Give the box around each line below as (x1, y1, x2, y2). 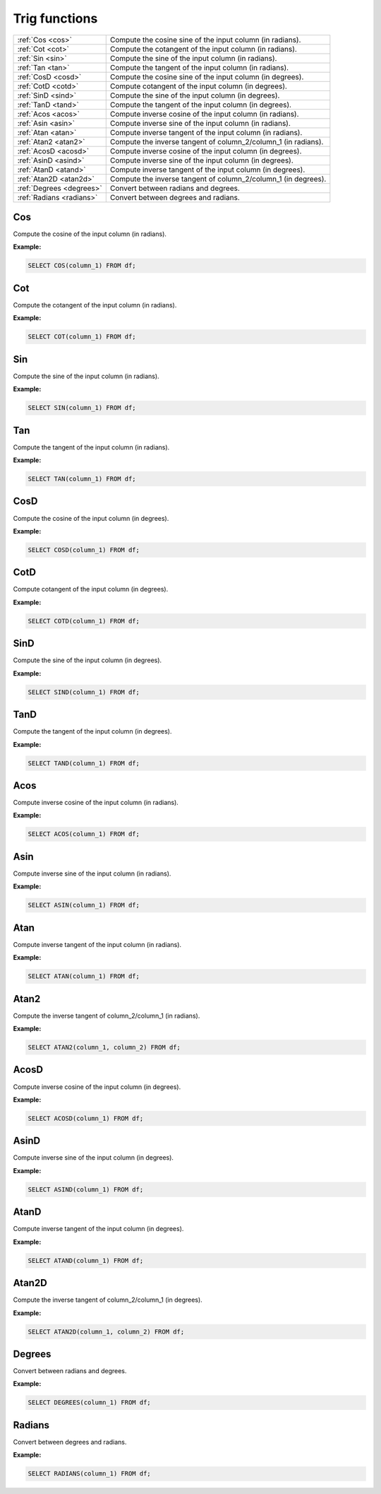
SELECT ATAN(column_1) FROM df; (28, 972, 140, 980)
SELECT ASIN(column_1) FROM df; (28, 901, 140, 910)
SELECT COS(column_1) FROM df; (28, 261, 137, 270)
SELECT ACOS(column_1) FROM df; (28, 830, 140, 838)
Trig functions (13, 11, 98, 26)
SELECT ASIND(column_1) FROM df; (28, 1185, 144, 1194)
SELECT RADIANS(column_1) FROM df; (28, 1470, 151, 1478)
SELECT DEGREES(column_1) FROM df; (28, 1399, 151, 1406)
